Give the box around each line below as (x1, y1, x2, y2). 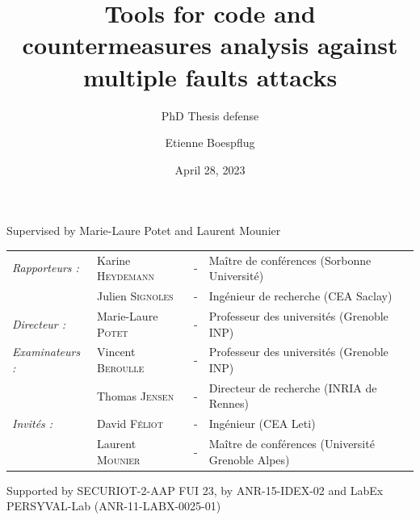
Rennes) (208, 395, 249, 412)
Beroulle (97, 359, 145, 375)
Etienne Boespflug (165, 134, 255, 151)
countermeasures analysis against (22, 28, 398, 61)
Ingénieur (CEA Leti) (208, 415, 316, 432)
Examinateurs (12, 343, 81, 360)
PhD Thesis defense (161, 107, 259, 124)
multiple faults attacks (82, 60, 338, 93)
